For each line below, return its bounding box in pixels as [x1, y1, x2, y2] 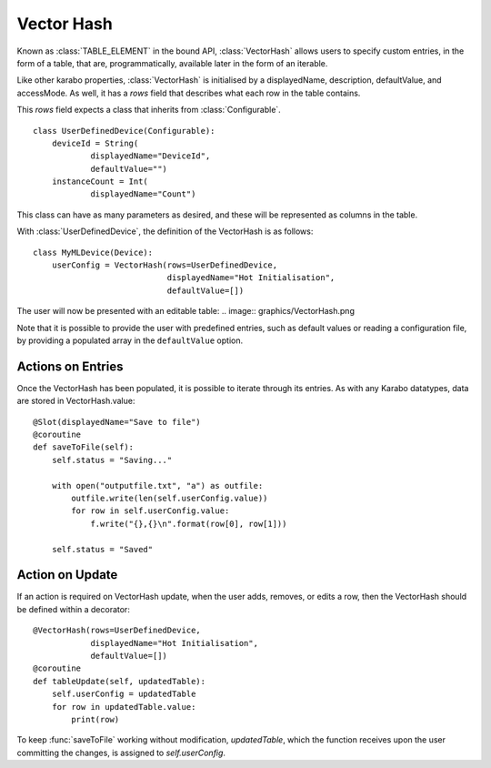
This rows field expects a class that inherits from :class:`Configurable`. [16, 105, 281, 116]
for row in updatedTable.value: [51, 702, 196, 712]
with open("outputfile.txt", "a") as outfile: [51, 480, 264, 490]
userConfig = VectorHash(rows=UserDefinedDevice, [51, 260, 277, 270]
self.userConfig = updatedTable [51, 689, 196, 700]
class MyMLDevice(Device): [33, 247, 154, 258]
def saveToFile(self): [33, 442, 135, 452]
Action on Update [16, 567, 118, 582]
